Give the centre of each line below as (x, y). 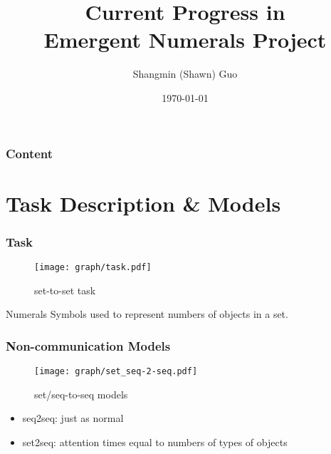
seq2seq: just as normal (73, 418)
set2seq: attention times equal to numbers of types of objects (155, 442)
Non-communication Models (88, 345)
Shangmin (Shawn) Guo (185, 74)
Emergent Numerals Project (185, 40)
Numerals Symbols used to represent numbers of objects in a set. (147, 314)
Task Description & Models (143, 203)
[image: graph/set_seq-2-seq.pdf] (116, 372)
